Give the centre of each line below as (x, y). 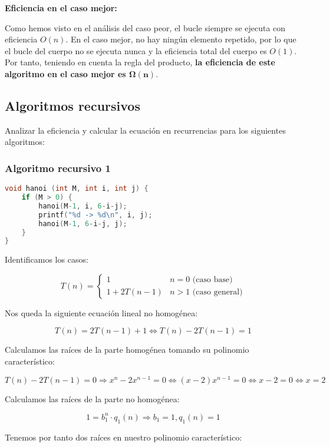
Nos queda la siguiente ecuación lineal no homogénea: (101, 312)
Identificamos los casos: (47, 259)
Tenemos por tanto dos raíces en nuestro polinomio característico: (123, 437)
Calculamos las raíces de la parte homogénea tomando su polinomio (127, 350)
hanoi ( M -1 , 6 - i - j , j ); (83, 224)
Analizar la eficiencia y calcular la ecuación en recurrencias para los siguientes (145, 130)
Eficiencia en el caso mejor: (61, 8)
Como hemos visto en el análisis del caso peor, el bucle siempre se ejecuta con (145, 27)
